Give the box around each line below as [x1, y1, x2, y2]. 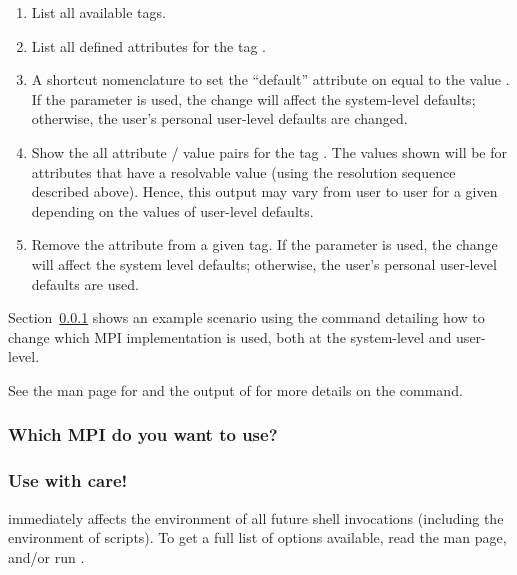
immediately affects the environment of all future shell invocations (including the [8, 507, 504, 528]
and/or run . [8, 546, 85, 567]
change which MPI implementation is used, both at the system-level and [8, 326, 452, 347]
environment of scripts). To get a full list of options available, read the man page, [8, 527, 507, 548]
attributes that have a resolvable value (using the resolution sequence [31, 161, 456, 182]
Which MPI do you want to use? [8, 422, 278, 447]
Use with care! [8, 468, 128, 493]
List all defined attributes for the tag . [31, 35, 266, 56]
